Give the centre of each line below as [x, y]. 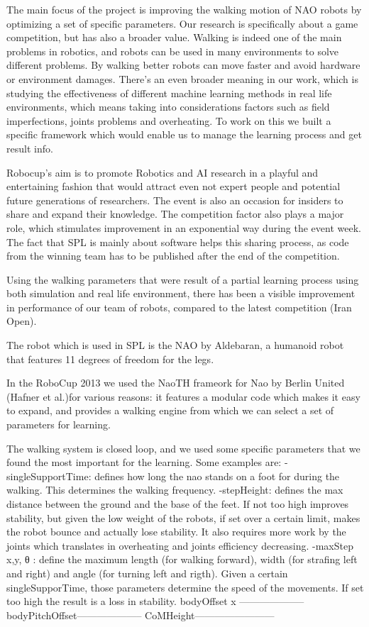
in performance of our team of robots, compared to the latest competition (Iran [179, 307]
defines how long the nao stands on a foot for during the [217, 476]
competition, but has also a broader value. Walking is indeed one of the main [174, 37]
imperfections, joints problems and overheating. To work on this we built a [169, 120]
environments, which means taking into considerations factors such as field [168, 107]
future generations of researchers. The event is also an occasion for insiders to [175, 200]
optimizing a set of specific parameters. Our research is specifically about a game [182, 23]
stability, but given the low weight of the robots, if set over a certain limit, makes [183, 517]
